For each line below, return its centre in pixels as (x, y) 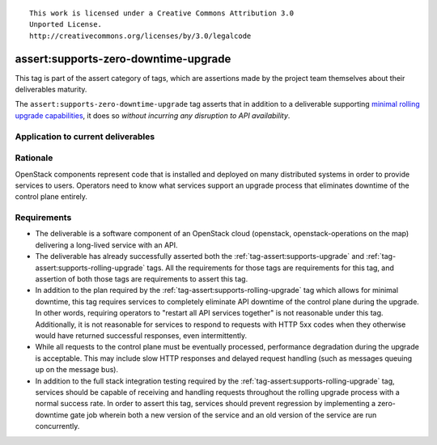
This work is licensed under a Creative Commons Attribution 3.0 (162, 13)
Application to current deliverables (85, 136)
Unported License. (66, 25)
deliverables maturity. (51, 90)
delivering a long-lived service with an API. (106, 245)
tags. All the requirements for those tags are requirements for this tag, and (270, 268)
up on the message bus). (77, 370)
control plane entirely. (51, 197)
